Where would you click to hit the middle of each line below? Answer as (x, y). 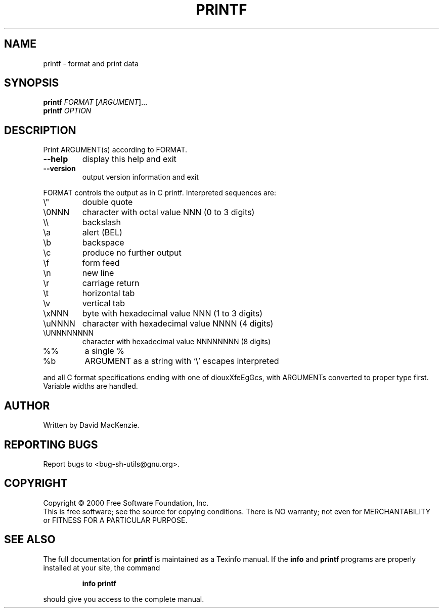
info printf (99, 583)
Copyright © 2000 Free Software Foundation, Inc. (126, 503)
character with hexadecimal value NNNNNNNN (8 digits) (176, 342)
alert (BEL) (102, 233)
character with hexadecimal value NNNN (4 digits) (178, 324)
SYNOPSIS (32, 83)
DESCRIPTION (40, 130)
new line (98, 273)
